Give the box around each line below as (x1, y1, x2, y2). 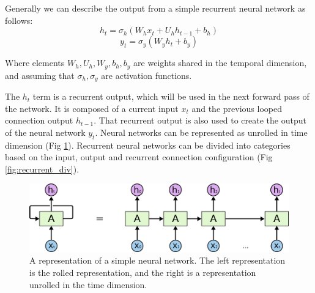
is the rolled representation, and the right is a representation (29, 266, 256, 279)
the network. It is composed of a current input (5, 102, 179, 114)
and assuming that (5, 69, 75, 81)
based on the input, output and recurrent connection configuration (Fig (5, 150, 273, 163)
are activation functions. (101, 69, 192, 81)
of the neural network (5, 125, 86, 138)
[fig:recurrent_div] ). (5, 162, 80, 175)
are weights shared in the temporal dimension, (133, 56, 307, 69)
